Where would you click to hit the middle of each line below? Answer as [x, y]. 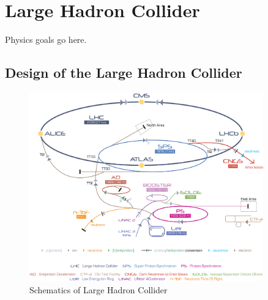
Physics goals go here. [46, 39]
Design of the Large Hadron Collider [124, 73]
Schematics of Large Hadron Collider [99, 289]
